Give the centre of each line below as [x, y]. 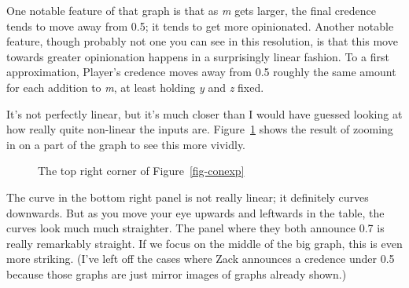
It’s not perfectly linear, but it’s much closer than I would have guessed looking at [204, 113]
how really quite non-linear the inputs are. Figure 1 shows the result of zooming [200, 129]
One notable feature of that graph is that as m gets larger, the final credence [191, 10]
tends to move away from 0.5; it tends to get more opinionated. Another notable [200, 26]
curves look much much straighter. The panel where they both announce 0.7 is [195, 228]
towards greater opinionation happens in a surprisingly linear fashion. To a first [198, 56]
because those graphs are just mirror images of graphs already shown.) [177, 273]
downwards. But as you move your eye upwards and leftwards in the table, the [195, 212]
